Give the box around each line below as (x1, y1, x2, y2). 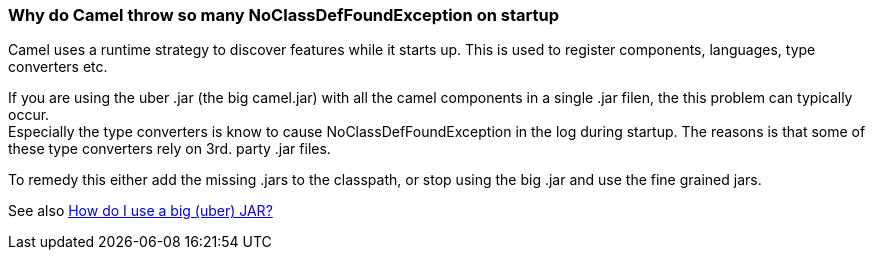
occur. (8, 106, 50, 124)
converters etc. (8, 58, 108, 76)
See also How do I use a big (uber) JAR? (8, 202, 273, 220)
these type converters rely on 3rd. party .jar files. (8, 140, 331, 158)
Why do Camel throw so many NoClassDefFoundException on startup (8, 5, 559, 25)
